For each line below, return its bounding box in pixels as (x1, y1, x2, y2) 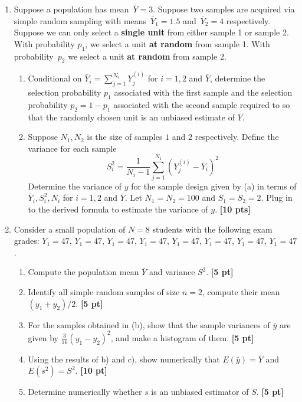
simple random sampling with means (14, 14, 147, 27)
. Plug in (261, 191, 293, 204)
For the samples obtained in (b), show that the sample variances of (28, 318, 270, 331)
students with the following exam (152, 223, 273, 235)
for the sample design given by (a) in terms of (131, 179, 297, 192)
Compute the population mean (28, 266, 139, 278)
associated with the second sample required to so (113, 98, 290, 110)
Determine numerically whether (28, 385, 142, 398)
